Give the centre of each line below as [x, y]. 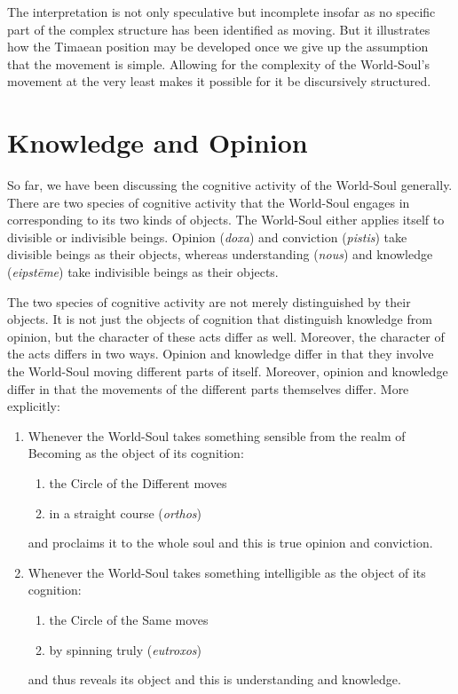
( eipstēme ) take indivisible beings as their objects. [143, 272]
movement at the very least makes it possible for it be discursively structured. [219, 81]
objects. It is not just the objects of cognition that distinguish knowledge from [220, 319]
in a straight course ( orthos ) [125, 513]
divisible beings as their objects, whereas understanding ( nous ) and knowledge [220, 254]
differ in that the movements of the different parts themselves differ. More [208, 388]
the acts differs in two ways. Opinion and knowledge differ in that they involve [221, 354]
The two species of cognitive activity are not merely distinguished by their [209, 301]
